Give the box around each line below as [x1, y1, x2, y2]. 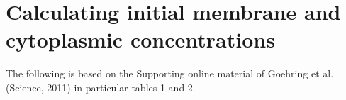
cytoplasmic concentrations [6, 25, 275, 54]
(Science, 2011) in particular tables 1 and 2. [6, 79, 196, 94]
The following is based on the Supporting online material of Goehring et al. [6, 66, 334, 81]
